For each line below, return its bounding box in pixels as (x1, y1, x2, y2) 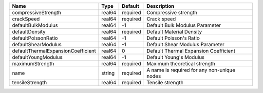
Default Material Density (146, 28, 202, 35)
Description (146, 3, 175, 9)
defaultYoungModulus (12, 54, 63, 60)
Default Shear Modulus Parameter (146, 41, 225, 48)
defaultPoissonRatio (12, 35, 58, 41)
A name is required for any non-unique (146, 67, 236, 73)
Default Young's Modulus (146, 54, 205, 60)
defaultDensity (12, 28, 46, 35)
